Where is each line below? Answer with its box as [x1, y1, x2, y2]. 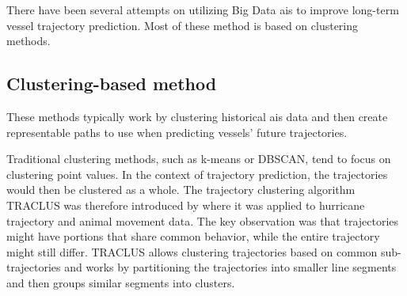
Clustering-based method [6, 71, 217, 96]
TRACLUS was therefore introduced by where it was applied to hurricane [6, 196, 365, 213]
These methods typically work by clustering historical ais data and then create [6, 108, 388, 124]
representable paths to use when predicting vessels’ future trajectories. [6, 123, 348, 140]
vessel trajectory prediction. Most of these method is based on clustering [6, 17, 359, 33]
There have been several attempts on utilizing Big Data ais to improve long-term [6, 2, 399, 17]
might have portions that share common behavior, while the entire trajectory [6, 228, 380, 245]
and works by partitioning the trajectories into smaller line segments [64, 259, 397, 275]
